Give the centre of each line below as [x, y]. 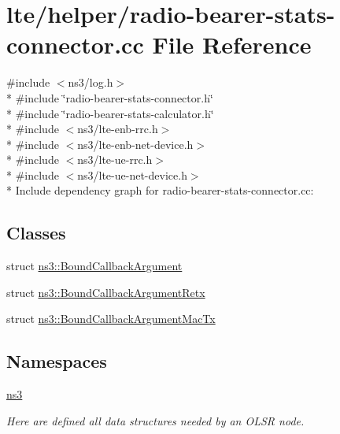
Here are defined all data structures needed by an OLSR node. [155, 420]
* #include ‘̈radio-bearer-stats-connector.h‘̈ [110, 97]
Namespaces [57, 361]
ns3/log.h [91, 82]
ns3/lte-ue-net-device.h [132, 174]
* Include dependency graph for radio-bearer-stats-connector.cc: [160, 190]
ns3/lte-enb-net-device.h [135, 144]
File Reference [232, 45]
